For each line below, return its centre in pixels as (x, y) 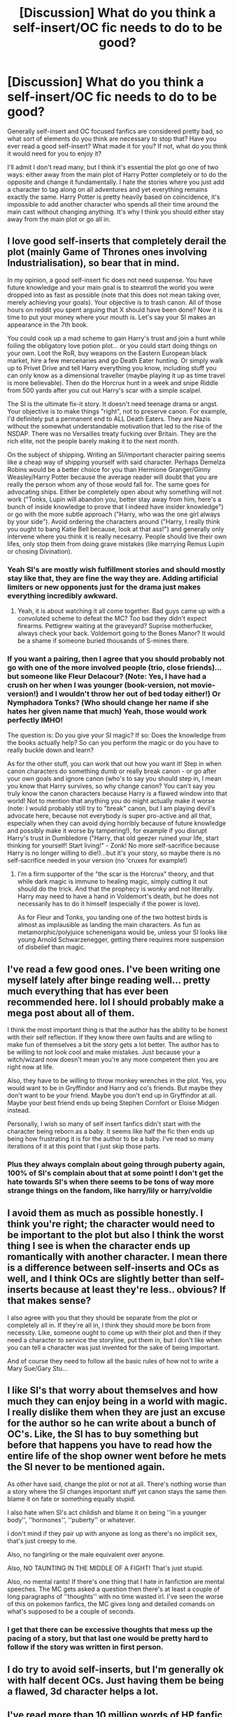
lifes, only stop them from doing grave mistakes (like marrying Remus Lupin (116, 543)
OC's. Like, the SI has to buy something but (103, 1434)
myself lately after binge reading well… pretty (109, 980)
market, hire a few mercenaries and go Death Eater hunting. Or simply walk (115, 360)
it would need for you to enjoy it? (55, 153)
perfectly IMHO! (35, 720)
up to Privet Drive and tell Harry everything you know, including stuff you (112, 368)
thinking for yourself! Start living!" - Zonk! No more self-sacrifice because (113, 846)
